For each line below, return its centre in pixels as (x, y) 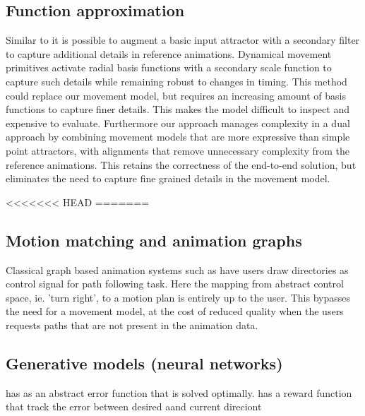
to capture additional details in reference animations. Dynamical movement (169, 53)
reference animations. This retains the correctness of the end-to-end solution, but (181, 164)
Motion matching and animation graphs (154, 240)
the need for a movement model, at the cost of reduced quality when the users (175, 311)
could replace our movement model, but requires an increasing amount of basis (176, 95)
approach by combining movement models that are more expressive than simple (178, 137)
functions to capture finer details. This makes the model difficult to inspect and (178, 109)
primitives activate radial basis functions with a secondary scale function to (169, 67)
